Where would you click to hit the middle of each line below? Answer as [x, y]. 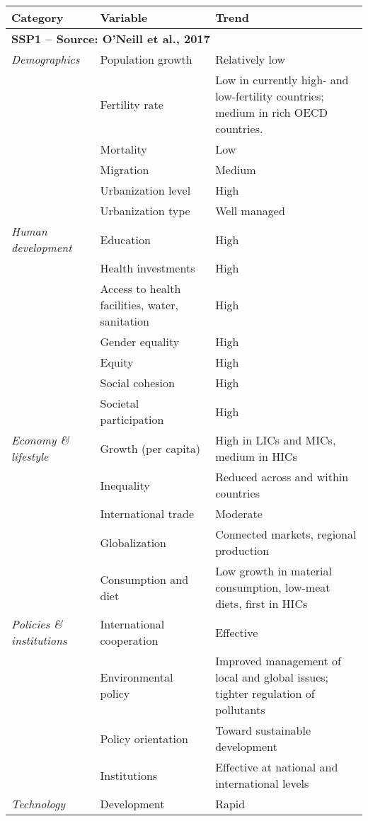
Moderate [239, 513]
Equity [117, 362]
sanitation [125, 321]
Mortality [123, 149]
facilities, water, [139, 305]
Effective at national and [277, 767]
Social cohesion [137, 383]
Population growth [146, 59]
